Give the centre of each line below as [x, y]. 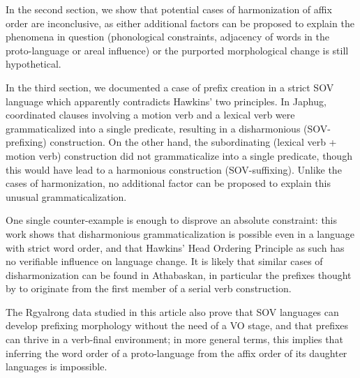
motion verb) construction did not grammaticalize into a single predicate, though [179, 155]
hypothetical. [33, 64]
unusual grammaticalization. [66, 196]
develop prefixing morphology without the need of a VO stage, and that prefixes [177, 325]
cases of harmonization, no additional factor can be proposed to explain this [168, 183]
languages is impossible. [57, 366]
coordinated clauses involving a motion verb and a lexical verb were [150, 115]
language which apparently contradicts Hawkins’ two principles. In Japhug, [166, 101]
